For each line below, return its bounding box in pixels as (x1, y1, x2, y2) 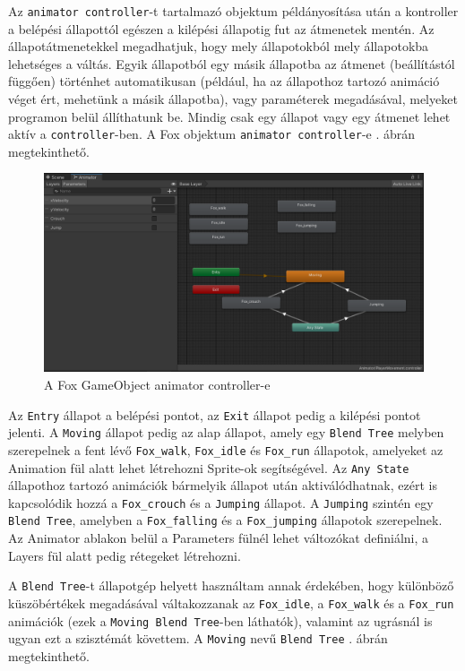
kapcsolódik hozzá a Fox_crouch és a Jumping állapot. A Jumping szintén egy (8, 493, 434, 512)
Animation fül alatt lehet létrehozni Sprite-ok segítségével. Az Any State (8, 458, 409, 477)
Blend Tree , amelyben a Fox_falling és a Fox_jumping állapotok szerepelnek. (8, 511, 443, 529)
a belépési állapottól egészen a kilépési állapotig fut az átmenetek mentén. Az (8, 19, 435, 38)
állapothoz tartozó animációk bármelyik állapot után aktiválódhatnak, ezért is (8, 476, 437, 495)
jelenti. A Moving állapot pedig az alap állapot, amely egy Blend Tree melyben (8, 423, 444, 442)
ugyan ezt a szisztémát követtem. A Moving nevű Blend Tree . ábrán (8, 629, 388, 648)
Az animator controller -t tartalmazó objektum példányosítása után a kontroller (8, 2, 459, 20)
